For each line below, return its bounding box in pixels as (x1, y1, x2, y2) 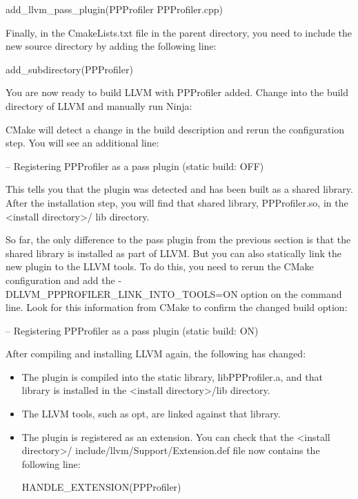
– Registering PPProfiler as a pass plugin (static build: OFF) (6, 158, 264, 173)
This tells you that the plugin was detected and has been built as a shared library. (6, 182, 353, 196)
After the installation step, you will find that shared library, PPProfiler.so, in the (6, 195, 348, 209)
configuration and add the (6, 272, 115, 287)
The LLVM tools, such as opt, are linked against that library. (21, 406, 281, 421)
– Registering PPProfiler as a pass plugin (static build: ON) (6, 323, 259, 337)
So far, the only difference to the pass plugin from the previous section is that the (6, 232, 351, 247)
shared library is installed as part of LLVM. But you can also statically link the (6, 245, 341, 260)
